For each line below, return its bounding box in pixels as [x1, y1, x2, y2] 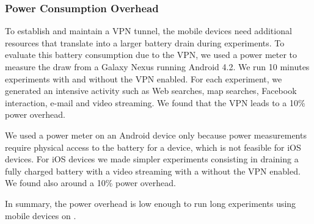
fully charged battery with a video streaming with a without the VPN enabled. [5, 164, 301, 177]
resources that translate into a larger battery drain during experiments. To [5, 36, 285, 49]
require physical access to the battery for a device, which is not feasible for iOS [5, 140, 301, 153]
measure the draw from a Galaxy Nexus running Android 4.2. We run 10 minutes [5, 60, 310, 73]
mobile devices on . [5, 209, 76, 222]
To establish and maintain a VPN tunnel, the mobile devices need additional [5, 24, 292, 37]
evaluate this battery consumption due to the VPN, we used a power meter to [5, 48, 298, 61]
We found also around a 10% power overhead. [5, 176, 176, 189]
